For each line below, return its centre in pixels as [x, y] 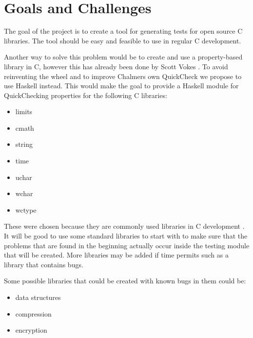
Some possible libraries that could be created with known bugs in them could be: [125, 281]
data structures [38, 297]
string [24, 144]
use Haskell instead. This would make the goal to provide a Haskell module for [121, 86]
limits [24, 111]
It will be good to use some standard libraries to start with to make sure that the [126, 236]
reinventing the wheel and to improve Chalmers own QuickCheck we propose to [123, 76]
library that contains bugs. [44, 264]
